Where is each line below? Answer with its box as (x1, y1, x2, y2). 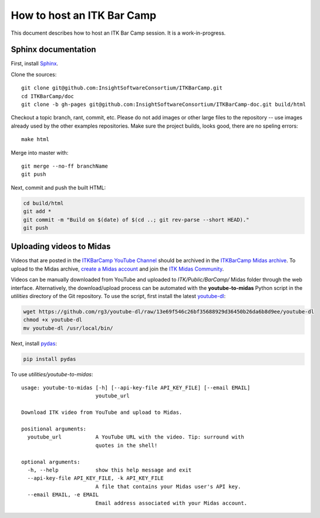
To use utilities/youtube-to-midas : (11, 370, 93, 377)
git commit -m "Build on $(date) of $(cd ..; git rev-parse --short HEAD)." (23, 216, 250, 223)
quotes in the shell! (95, 442, 158, 449)
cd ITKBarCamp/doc (21, 93, 75, 99)
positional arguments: (21, 426, 87, 432)
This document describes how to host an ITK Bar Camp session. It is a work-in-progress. (11, 29, 226, 36)
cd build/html (23, 200, 64, 206)
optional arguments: (21, 459, 80, 465)
